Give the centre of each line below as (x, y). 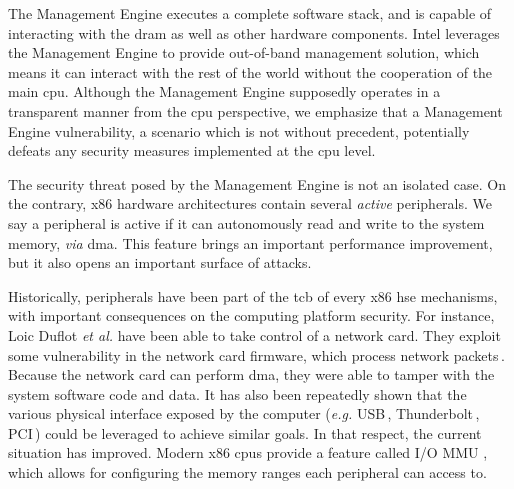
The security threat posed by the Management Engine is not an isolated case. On (257, 183)
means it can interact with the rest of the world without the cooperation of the (250, 71)
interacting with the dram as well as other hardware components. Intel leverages (254, 32)
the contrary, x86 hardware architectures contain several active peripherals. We (250, 203)
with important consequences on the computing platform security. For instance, (251, 315)
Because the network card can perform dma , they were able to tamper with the (251, 374)
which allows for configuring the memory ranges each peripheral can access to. (247, 472)
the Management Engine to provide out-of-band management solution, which (244, 52)
